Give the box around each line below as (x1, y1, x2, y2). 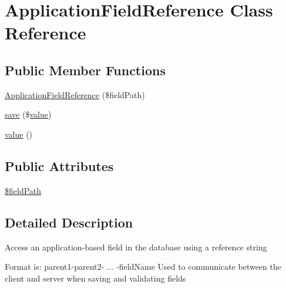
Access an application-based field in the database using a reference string (5, 240, 267, 253)
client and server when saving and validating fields (5, 272, 186, 284)
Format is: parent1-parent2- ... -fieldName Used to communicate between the (5, 260, 281, 273)
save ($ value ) (5, 108, 52, 120)
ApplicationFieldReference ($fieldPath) (5, 88, 145, 101)
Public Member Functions (5, 61, 166, 79)
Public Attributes (5, 156, 114, 175)
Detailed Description (5, 213, 133, 231)
